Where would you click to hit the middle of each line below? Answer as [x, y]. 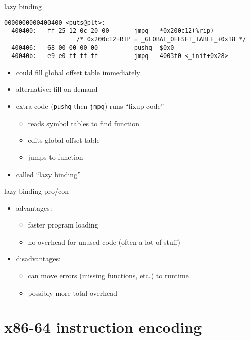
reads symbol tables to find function [84, 123]
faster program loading [63, 225]
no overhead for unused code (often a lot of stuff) [104, 241]
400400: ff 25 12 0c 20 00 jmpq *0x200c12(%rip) [113, 31]
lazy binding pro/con [37, 191]
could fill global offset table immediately [78, 72]
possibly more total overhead [72, 292]
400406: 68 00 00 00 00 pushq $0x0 [93, 48]
